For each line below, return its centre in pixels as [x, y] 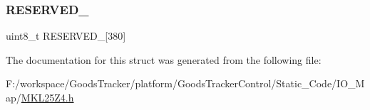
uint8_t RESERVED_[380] [66, 36]
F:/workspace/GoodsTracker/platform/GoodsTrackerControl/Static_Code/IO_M [185, 83]
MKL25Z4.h [47, 97]
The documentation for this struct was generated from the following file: [164, 59]
